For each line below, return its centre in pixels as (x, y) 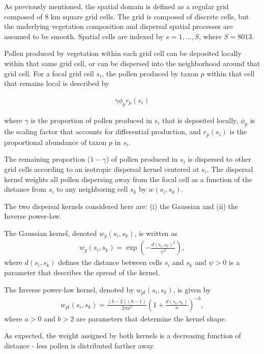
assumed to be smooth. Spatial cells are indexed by (84, 36)
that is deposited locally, (200, 120)
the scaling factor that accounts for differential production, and (102, 131)
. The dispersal (230, 169)
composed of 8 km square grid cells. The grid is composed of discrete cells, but (127, 16)
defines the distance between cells (110, 262)
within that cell (231, 73)
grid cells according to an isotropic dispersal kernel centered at (102, 169)
